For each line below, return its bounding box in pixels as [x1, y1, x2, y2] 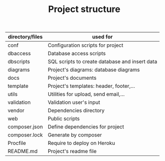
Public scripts [47, 115, 80, 122]
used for [92, 34, 113, 41]
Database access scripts [47, 50, 106, 57]
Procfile [8, 139, 26, 146]
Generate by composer [47, 131, 102, 138]
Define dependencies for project [47, 123, 124, 130]
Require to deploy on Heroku [47, 139, 115, 146]
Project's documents [47, 74, 97, 81]
